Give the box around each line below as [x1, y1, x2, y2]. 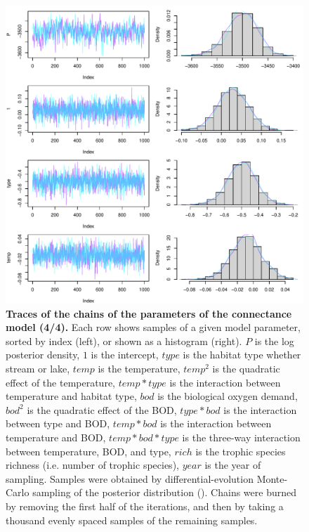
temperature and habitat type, [6, 389, 137, 403]
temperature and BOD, [6, 429, 106, 444]
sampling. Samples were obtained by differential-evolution [6, 471, 254, 486]
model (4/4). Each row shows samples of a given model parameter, [6, 320, 301, 335]
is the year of [204, 458, 261, 472]
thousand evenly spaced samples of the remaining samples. [6, 512, 258, 527]
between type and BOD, [6, 416, 110, 431]
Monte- [256, 471, 288, 486]
